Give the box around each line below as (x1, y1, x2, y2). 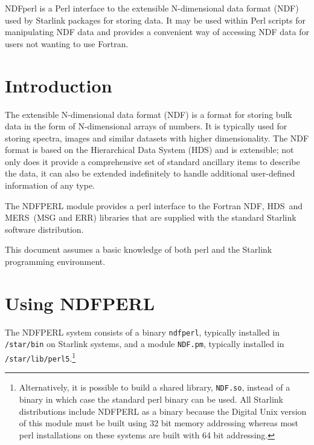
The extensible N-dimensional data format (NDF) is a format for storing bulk (5, 108, 292, 120)
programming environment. (5, 255, 106, 268)
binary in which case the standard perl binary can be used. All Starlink (19, 393, 284, 406)
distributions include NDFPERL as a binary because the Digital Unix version (19, 404, 307, 417)
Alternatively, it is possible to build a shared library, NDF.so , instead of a (19, 381, 290, 394)
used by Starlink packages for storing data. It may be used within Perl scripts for (5, 13, 306, 26)
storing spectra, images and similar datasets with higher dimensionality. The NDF (5, 131, 309, 144)
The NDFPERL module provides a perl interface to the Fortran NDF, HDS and (5, 199, 303, 212)
